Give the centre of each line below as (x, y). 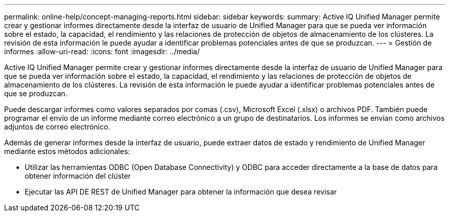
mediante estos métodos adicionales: (67, 151)
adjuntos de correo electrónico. (57, 127)
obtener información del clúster (78, 176)
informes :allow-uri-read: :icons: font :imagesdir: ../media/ (102, 51)
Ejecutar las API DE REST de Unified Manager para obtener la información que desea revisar (181, 192)
